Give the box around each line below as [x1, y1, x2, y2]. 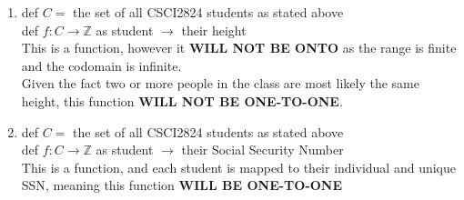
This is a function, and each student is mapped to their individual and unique [21, 157, 456, 176]
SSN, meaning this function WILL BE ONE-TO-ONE [21, 175, 343, 195]
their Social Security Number [181, 140, 344, 159]
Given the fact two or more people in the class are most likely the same [21, 74, 419, 93]
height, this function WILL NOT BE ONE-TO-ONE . [21, 91, 343, 110]
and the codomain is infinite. [21, 55, 182, 75]
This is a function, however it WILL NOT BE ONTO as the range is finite [21, 38, 457, 57]
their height [181, 20, 247, 39]
